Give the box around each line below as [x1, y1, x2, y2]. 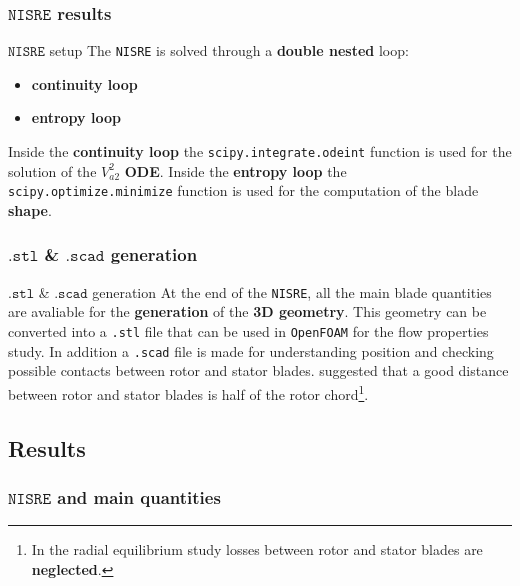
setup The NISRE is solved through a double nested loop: [49, 40, 409, 61]
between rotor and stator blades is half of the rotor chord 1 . [8, 380, 369, 404]
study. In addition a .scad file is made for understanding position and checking [8, 340, 494, 361]
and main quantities [57, 484, 221, 509]
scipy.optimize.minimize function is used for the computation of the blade [8, 180, 479, 201]
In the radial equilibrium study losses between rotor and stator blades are [31, 539, 483, 560]
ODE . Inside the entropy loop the [124, 160, 347, 181]
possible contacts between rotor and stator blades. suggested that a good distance [8, 360, 509, 381]
